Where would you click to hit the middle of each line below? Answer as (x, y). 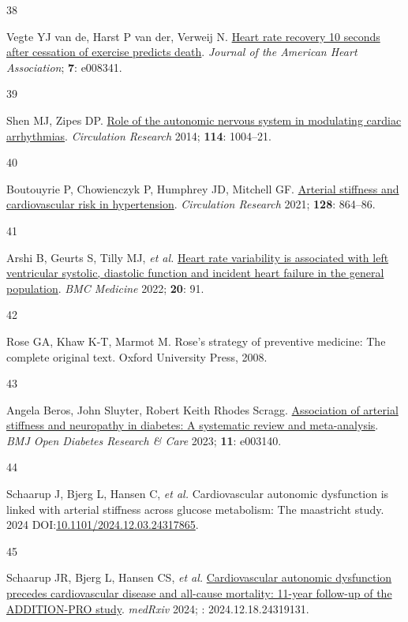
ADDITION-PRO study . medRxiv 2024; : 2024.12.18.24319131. (158, 608)
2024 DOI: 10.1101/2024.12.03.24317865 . (103, 525)
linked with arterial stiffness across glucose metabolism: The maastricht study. (195, 509)
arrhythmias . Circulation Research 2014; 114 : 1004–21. (139, 135)
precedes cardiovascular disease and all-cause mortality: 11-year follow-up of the (199, 593)
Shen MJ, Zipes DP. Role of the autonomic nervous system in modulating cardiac (204, 120)
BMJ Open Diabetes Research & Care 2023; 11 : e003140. (144, 440)
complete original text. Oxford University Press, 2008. (137, 356)
